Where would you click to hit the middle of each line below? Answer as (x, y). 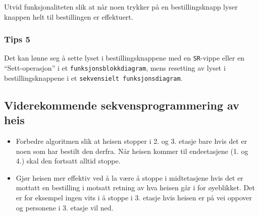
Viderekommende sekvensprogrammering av (122, 105)
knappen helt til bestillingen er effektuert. (69, 16)
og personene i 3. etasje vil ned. (65, 207)
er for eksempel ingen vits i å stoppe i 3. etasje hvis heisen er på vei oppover (134, 197)
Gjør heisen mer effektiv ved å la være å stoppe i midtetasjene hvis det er (129, 177)
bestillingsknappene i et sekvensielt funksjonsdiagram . (93, 77)
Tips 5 (17, 39)
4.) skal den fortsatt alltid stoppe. (68, 161)
